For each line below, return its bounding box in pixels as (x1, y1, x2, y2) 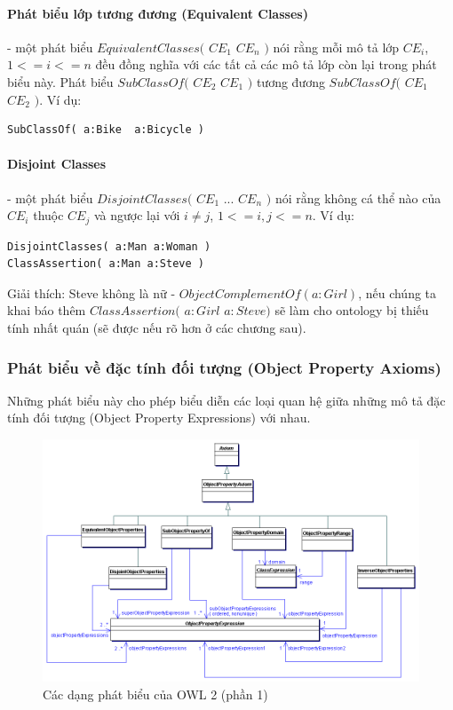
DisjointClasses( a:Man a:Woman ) (7, 240, 211, 253)
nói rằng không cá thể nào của (274, 188, 441, 207)
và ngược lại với (93, 206, 180, 225)
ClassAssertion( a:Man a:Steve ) (7, 257, 204, 271)
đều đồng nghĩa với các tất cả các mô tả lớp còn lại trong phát (95, 55, 437, 74)
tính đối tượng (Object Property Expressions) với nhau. (7, 408, 311, 427)
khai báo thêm (7, 301, 86, 319)
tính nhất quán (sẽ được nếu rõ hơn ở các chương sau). (7, 318, 306, 336)
